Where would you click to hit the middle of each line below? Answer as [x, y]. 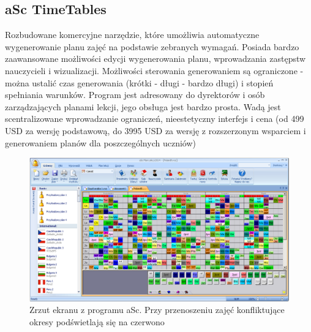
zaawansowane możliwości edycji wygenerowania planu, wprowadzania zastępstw [155, 58]
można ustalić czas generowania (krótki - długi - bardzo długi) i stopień [139, 82]
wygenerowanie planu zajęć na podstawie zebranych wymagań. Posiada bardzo [152, 46]
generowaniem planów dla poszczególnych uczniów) [100, 142]
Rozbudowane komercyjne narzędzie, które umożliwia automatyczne [132, 35]
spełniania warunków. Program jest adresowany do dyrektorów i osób [135, 95]
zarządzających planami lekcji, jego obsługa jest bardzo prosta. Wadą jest [143, 106]
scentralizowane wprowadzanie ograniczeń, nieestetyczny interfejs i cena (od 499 [155, 119]
